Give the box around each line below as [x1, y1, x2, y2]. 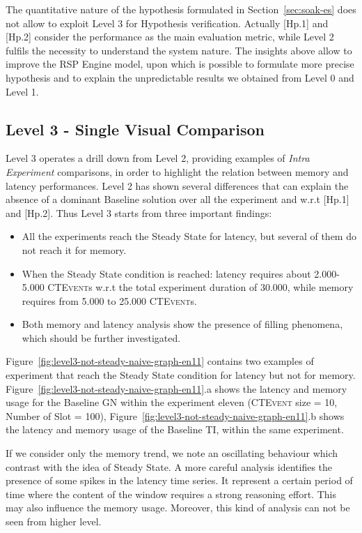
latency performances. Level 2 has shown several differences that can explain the [6, 178, 349, 193]
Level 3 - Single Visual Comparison [6, 118, 265, 140]
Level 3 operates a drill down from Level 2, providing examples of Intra [6, 151, 310, 165]
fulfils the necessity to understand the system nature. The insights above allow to [6, 43, 352, 57]
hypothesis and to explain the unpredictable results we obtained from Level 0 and [6, 70, 354, 84]
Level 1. [6, 84, 39, 98]
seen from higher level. [6, 514, 102, 529]
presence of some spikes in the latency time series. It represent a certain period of [6, 473, 353, 488]
